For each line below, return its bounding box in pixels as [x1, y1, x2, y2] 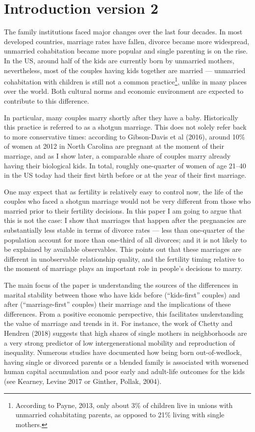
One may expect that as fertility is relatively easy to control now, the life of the [4, 186, 243, 196]
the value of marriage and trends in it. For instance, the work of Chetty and [4, 318, 233, 328]
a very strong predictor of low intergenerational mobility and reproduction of [4, 337, 235, 348]
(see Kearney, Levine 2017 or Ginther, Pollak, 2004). [4, 376, 162, 386]
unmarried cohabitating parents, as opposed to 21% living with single [15, 409, 225, 420]
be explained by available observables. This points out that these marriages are [4, 244, 241, 254]
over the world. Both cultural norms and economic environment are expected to [4, 86, 244, 96]
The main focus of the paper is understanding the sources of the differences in [4, 280, 238, 290]
